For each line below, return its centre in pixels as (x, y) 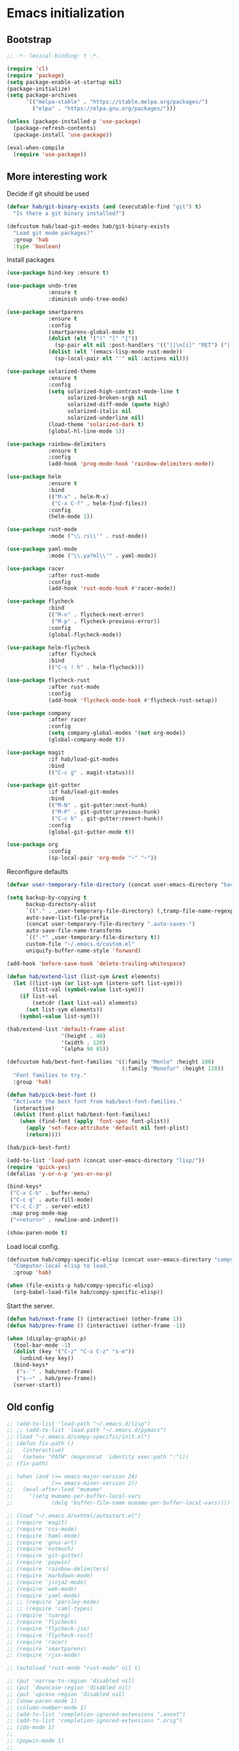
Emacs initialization (66, 13)
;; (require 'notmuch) (40, 1549)
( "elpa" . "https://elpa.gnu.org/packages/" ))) (104, 109)
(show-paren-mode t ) (37, 1233)
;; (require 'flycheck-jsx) (49, 1629)
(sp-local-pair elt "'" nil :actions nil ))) (122, 358)
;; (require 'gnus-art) (42, 1542)
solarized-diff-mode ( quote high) (119, 405)
